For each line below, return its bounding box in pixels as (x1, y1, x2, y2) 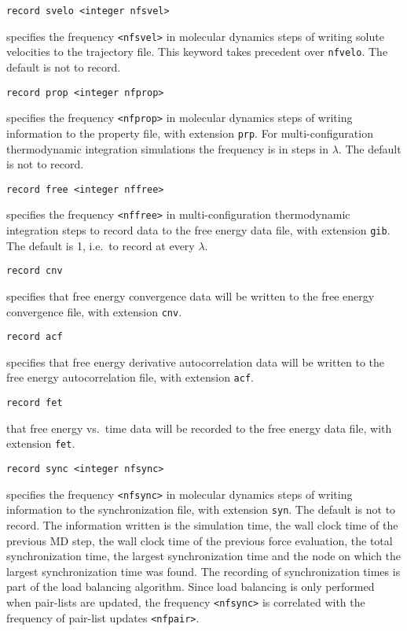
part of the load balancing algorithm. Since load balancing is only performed (6, 578, 375, 595)
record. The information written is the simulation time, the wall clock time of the (6, 516, 398, 533)
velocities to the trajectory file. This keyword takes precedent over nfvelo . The (6, 43, 388, 60)
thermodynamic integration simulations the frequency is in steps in (6, 140, 329, 157)
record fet (6, 397, 63, 409)
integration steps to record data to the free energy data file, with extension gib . (6, 222, 390, 238)
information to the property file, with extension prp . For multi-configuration (6, 124, 373, 141)
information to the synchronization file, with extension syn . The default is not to (6, 501, 396, 518)
